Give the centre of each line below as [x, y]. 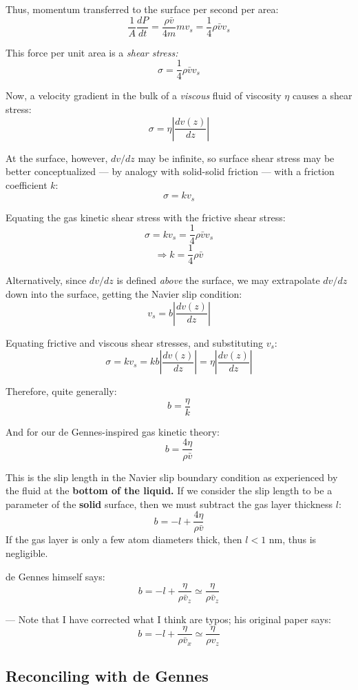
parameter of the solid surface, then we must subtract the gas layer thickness [169, 504]
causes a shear [322, 95]
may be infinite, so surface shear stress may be [236, 158]
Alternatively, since [46, 280]
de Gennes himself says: [55, 576]
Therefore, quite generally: [61, 391]
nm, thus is [293, 539]
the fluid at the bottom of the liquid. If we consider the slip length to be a [169, 490]
